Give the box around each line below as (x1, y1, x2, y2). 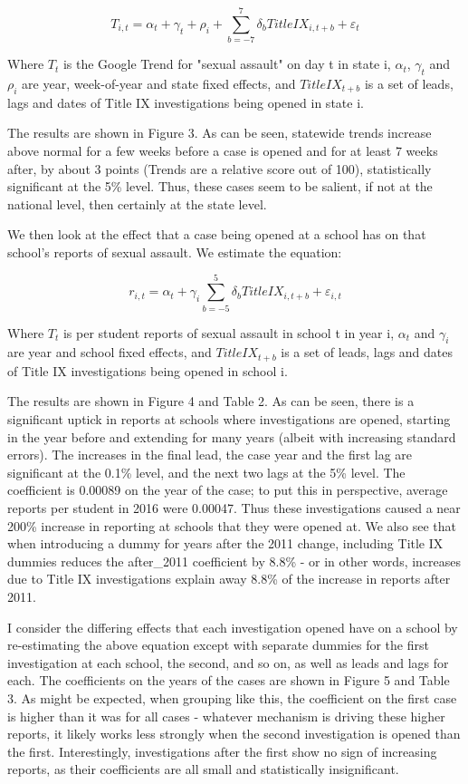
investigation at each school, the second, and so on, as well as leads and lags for (7, 653, 449, 672)
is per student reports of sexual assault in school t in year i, (62, 323, 395, 342)
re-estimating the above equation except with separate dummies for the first (7, 635, 429, 654)
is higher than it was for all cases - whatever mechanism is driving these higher (7, 706, 445, 725)
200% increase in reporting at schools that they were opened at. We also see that (7, 516, 456, 535)
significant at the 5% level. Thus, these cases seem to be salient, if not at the (7, 177, 433, 196)
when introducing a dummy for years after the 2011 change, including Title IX (7, 534, 444, 553)
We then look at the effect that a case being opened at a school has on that (7, 225, 426, 244)
